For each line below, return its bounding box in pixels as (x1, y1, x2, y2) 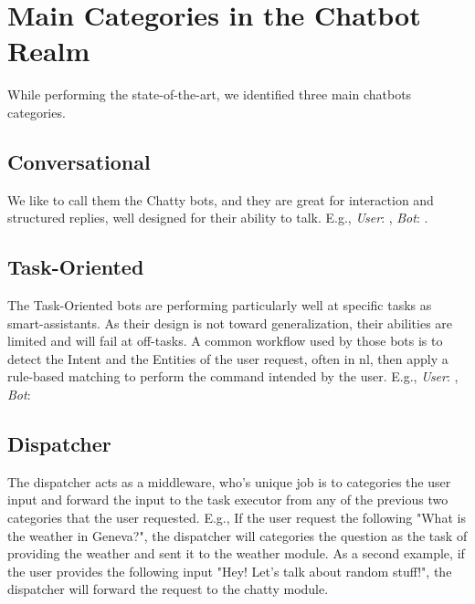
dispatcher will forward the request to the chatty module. (7, 579, 329, 599)
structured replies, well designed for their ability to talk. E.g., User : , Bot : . (7, 208, 428, 227)
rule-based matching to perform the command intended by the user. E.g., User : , (7, 367, 459, 386)
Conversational (7, 147, 151, 175)
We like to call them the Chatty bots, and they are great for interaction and (7, 190, 434, 209)
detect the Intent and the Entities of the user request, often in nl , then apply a (7, 349, 449, 368)
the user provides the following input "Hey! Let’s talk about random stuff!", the (7, 561, 452, 580)
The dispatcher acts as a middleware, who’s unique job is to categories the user (7, 472, 451, 491)
